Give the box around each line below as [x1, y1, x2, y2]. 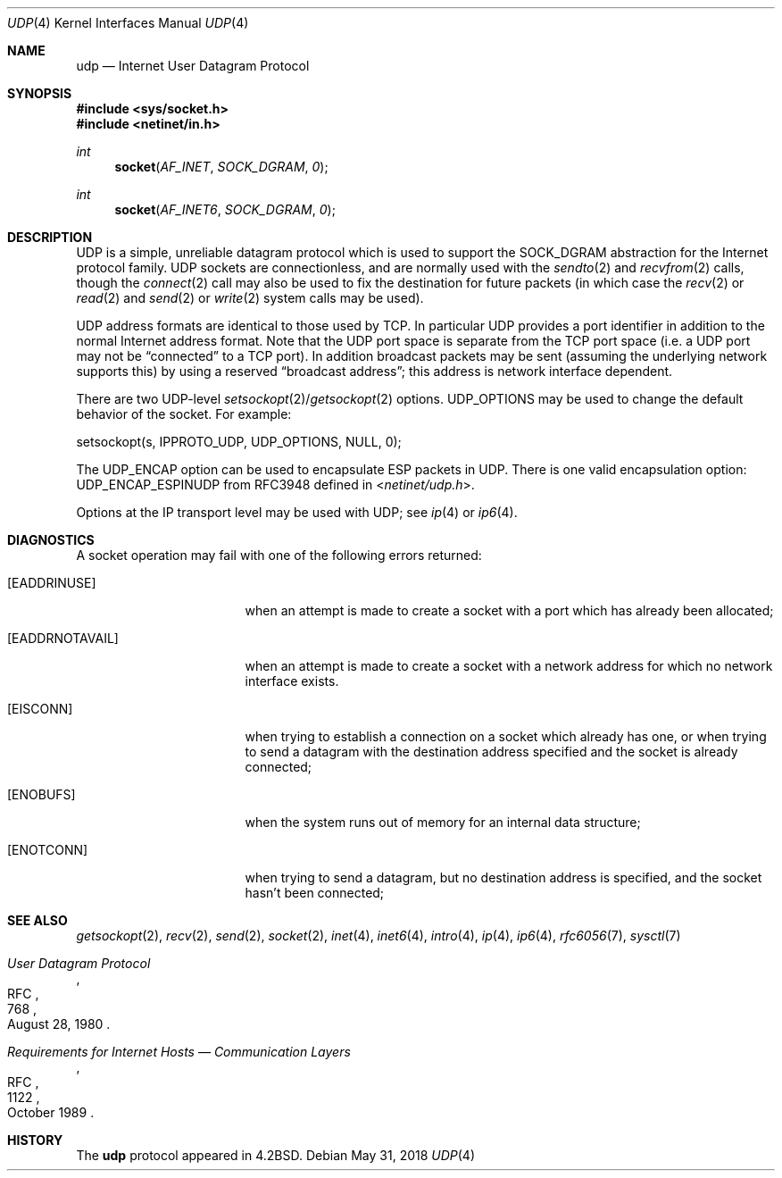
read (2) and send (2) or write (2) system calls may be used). [76, 290, 424, 305]
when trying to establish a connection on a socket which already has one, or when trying [245, 729, 767, 744]
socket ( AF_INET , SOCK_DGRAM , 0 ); [114, 159, 329, 174]
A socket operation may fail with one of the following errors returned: [76, 547, 482, 563]
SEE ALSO [7, 913, 68, 928]
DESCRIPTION [7, 230, 93, 245]
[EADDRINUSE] [7, 575, 96, 590]
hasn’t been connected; [245, 885, 385, 900]
